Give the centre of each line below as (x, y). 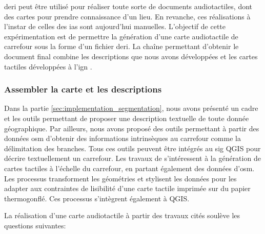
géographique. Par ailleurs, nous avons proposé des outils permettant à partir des (132, 128)
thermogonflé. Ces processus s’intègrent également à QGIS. (97, 198)
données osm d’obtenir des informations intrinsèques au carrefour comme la (123, 138)
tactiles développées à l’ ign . (48, 66)
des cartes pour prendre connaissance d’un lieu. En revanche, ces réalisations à (127, 16)
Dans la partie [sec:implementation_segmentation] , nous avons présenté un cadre (131, 108)
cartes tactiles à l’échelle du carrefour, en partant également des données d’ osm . (129, 168)
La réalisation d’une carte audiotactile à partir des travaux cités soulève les (122, 215)
